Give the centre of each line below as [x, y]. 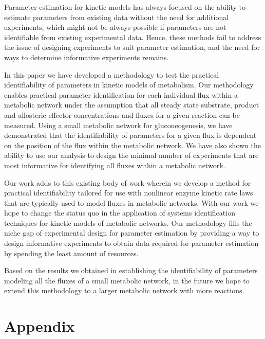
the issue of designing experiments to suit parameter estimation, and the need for [132, 47]
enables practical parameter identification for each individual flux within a [121, 94]
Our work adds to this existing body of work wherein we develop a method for [128, 182]
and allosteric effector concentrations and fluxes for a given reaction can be [122, 114]
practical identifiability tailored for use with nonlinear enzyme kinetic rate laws [129, 193]
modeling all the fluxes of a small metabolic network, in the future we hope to [127, 280]
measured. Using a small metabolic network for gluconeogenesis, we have [118, 125]
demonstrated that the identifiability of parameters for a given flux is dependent [130, 135]
